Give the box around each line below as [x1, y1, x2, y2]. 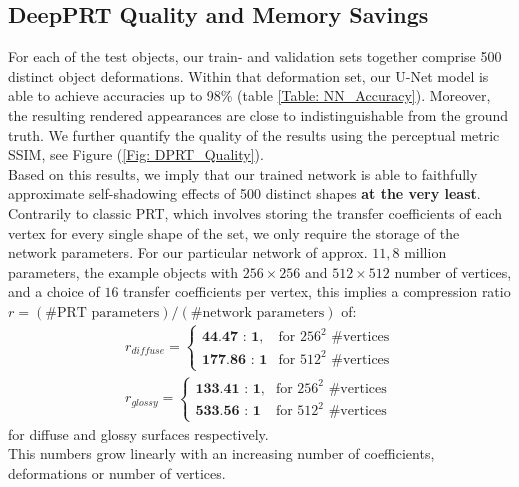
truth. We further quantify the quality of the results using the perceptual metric [8, 124, 500, 145]
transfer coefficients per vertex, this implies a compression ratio [123, 281, 511, 302]
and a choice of [8, 281, 100, 302]
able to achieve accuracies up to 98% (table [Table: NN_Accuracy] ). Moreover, [8, 85, 491, 106]
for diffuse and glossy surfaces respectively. [8, 423, 269, 444]
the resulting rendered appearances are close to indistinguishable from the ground [8, 104, 509, 125]
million [404, 242, 447, 263]
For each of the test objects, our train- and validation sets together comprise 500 [8, 46, 502, 67]
